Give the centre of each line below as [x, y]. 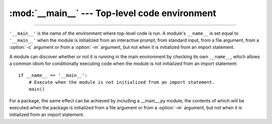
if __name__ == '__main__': [53, 75]
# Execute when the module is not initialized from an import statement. [122, 82]
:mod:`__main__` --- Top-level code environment [113, 13]
